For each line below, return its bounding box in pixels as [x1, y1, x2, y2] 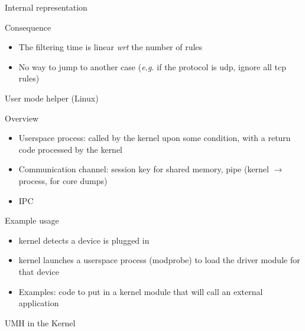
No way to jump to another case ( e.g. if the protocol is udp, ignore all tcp [18, 60, 287, 73]
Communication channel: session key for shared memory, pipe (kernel [18, 163, 269, 175]
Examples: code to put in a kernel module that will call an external [18, 285, 263, 297]
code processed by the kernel [18, 143, 123, 155]
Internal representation [5, 1, 87, 13]
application [18, 297, 59, 309]
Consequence [5, 21, 51, 33]
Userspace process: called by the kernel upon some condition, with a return [18, 132, 291, 144]
